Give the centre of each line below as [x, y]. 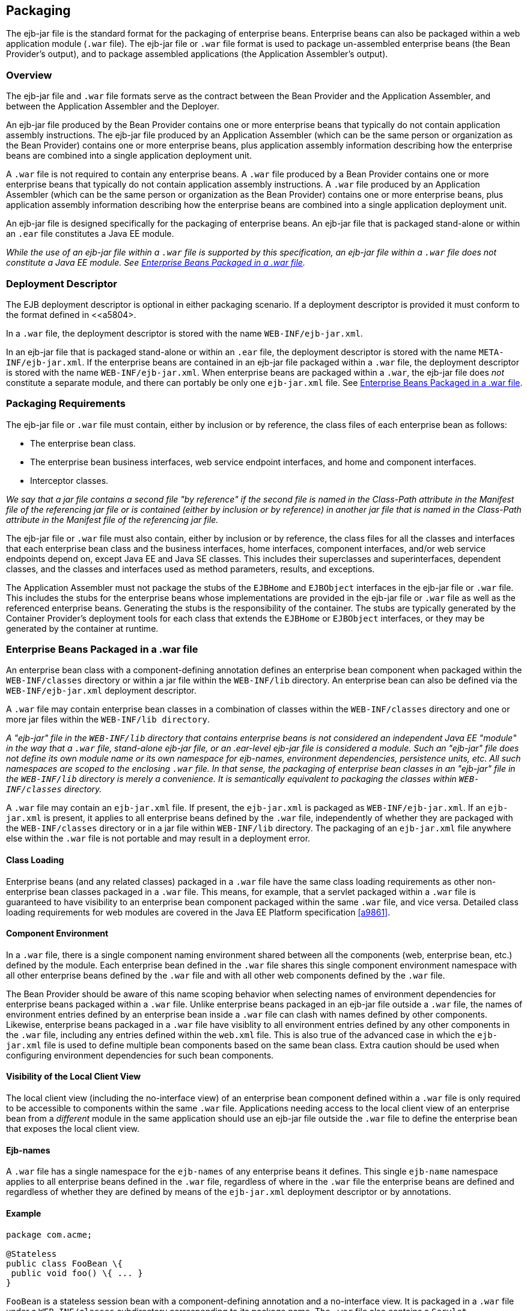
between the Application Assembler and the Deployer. [113, 106]
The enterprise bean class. [83, 443]
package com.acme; [49, 1234]
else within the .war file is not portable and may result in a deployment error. [158, 839]
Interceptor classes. [69, 480]
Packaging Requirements [66, 404]
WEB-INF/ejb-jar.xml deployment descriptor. [101, 691]
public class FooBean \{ [64, 1263]
